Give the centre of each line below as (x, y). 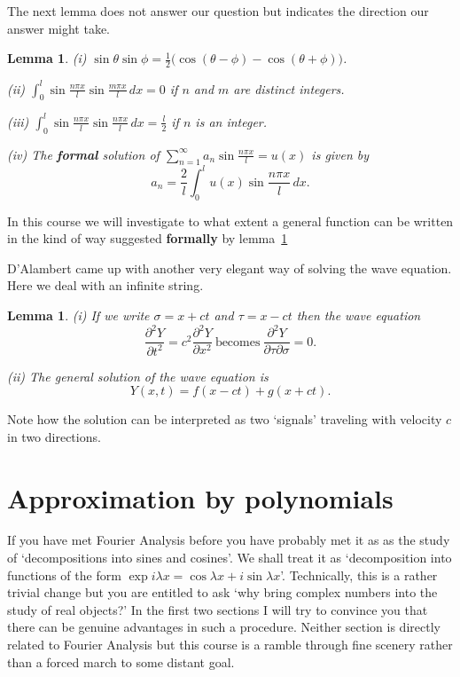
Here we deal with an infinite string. (105, 285)
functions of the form (64, 575)
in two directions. (54, 436)
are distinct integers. (289, 88)
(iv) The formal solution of (83, 154)
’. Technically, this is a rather (359, 575)
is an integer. (231, 121)
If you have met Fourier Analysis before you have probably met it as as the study (229, 540)
